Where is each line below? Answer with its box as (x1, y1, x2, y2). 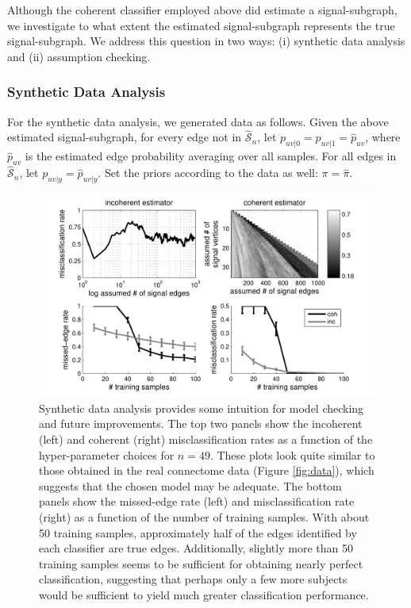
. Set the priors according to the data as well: (98, 164, 318, 181)
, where (365, 129, 401, 145)
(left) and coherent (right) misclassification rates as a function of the (39, 431, 373, 448)
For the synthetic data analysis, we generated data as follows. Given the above (7, 113, 389, 129)
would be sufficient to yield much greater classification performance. (39, 586, 369, 602)
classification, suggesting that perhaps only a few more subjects (39, 571, 348, 587)
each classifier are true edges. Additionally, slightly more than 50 (39, 540, 353, 556)
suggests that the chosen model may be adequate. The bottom (39, 477, 342, 494)
